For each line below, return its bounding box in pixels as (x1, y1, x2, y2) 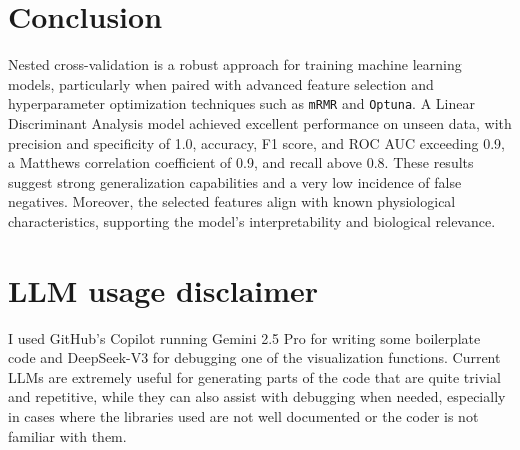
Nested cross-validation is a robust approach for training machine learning (8, 54, 462, 75)
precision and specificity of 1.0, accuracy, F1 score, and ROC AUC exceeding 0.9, (8, 132, 505, 153)
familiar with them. (8, 425, 127, 446)
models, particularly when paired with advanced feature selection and (8, 73, 434, 94)
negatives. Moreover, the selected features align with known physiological (8, 191, 456, 212)
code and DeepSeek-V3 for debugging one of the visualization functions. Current (8, 347, 501, 368)
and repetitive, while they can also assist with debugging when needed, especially (8, 386, 506, 407)
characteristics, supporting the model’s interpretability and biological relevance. (8, 210, 496, 231)
